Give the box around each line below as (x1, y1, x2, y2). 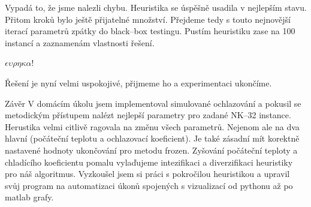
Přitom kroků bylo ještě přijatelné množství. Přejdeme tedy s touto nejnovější (5, 13, 291, 25)
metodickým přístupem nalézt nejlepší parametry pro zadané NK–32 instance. (5, 109, 291, 121)
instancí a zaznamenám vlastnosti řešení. (5, 36, 155, 49)
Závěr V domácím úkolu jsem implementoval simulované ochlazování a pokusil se (5, 97, 301, 109)
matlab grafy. (5, 191, 54, 203)
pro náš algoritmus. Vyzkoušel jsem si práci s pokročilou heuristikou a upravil (5, 167, 290, 180)
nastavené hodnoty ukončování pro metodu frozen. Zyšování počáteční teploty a (5, 143, 298, 156)
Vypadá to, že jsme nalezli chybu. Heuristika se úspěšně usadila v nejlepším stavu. (5, 1, 307, 13)
